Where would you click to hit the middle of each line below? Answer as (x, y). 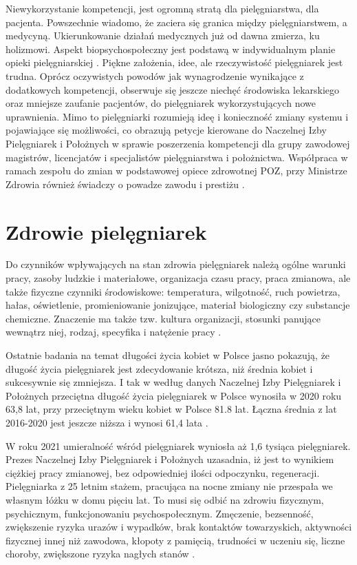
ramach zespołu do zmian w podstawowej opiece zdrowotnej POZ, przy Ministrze (176, 171)
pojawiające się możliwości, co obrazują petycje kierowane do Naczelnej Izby (166, 130)
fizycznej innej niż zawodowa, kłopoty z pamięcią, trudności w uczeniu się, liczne (175, 540)
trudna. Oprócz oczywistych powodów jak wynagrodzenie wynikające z (155, 75)
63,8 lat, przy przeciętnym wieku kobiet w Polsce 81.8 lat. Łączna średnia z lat (171, 409)
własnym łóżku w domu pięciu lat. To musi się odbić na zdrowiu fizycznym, (165, 499)
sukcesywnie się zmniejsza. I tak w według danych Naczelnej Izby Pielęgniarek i (173, 382)
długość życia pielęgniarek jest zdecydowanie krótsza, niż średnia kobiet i (159, 368)
